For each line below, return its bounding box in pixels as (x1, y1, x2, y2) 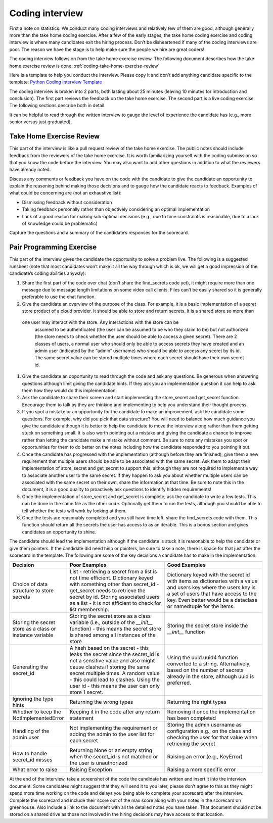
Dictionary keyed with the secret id (167, 571, 250, 578)
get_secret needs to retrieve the (69, 587, 146, 594)
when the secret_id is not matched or (69, 753, 158, 760)
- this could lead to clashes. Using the (69, 676, 160, 683)
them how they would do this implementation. (22, 387, 117, 394)
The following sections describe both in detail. (9, 103, 106, 109)
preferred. (167, 680, 192, 687)
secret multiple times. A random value (69, 670, 160, 677)
